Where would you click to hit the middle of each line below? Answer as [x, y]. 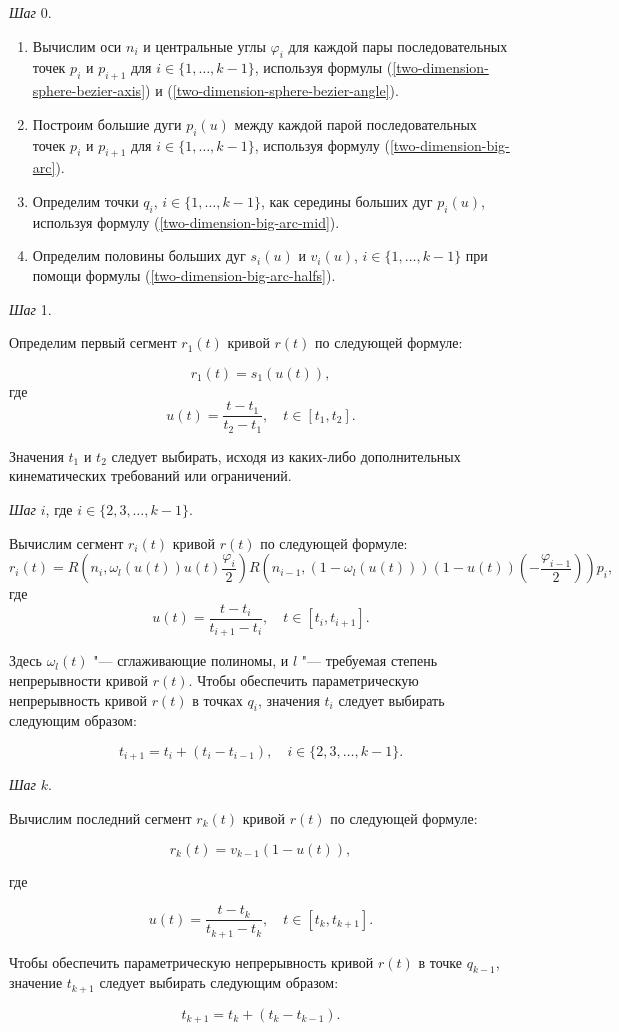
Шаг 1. [30, 308]
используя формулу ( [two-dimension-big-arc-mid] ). [186, 221]
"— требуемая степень [369, 660]
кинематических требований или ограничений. [150, 475]
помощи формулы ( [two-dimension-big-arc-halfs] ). [184, 274]
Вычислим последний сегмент [100, 817]
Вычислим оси [77, 45]
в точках [217, 699]
